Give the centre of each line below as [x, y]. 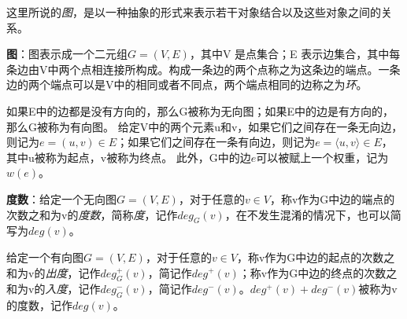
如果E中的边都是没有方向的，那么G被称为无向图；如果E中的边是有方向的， [200, 110]
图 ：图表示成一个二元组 [67, 54]
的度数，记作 [39, 305]
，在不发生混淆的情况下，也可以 [307, 214]
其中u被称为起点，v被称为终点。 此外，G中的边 [129, 157]
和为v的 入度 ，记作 [54, 289]
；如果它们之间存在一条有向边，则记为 [216, 142]
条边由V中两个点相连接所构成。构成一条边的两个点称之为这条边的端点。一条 [203, 69]
